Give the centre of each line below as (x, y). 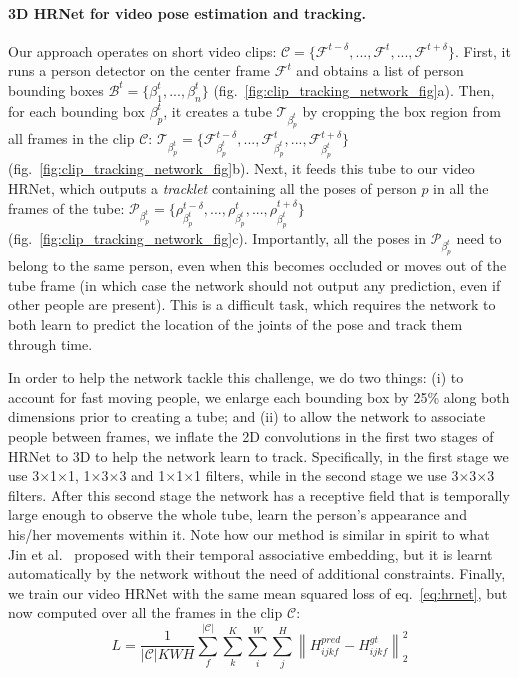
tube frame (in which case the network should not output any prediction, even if (254, 284)
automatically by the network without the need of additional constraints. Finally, (257, 573)
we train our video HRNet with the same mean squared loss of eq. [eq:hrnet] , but (258, 592)
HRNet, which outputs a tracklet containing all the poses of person (212, 188)
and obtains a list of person (380, 70)
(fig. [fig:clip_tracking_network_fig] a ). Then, (354, 89)
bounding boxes (56, 89)
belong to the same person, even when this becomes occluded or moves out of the (257, 265)
